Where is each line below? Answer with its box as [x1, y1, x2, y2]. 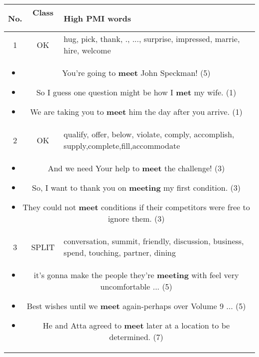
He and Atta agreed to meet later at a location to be [43, 320, 230, 331]
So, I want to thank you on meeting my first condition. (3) [32, 182, 241, 193]
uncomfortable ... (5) [100, 281, 172, 292]
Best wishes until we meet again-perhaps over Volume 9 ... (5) [26, 300, 246, 312]
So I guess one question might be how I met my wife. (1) [36, 86, 237, 98]
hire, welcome [63, 44, 111, 56]
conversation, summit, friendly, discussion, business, [63, 235, 244, 247]
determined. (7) [109, 331, 163, 343]
